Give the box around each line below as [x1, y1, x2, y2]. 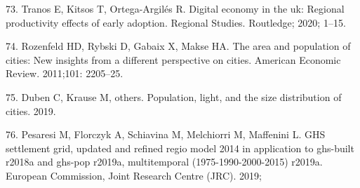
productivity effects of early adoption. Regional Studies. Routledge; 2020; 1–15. [6, 15, 346, 29]
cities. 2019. [6, 103, 56, 118]
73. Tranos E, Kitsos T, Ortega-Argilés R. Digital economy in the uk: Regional [6, 1, 345, 15]
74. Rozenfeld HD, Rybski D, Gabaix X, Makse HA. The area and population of [6, 39, 351, 53]
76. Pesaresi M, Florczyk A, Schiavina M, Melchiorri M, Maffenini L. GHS [6, 127, 326, 142]
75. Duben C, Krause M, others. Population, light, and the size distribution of [6, 89, 342, 104]
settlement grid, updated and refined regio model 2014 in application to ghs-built [6, 140, 354, 155]
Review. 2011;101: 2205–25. [6, 66, 124, 81]
